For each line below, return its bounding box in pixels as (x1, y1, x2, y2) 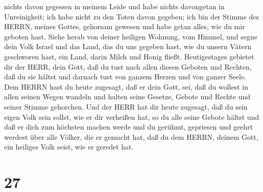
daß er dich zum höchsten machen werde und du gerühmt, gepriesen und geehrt (4, 121, 253, 132)
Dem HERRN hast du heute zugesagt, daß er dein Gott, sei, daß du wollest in (4, 81, 248, 92)
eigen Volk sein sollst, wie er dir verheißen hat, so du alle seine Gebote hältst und (4, 111, 259, 122)
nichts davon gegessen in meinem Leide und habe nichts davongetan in (4, 1, 225, 11)
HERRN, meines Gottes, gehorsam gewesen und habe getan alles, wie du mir (4, 21, 245, 32)
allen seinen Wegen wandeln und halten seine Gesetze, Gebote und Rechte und (4, 91, 251, 102)
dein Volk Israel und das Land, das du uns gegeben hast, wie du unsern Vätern (4, 41, 252, 52)
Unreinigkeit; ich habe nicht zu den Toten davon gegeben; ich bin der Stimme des (4, 11, 259, 22)
